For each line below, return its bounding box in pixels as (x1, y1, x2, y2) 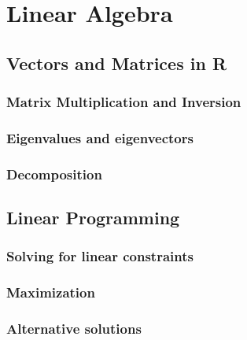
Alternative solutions (6, 319, 142, 338)
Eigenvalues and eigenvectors (6, 128, 194, 147)
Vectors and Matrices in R (6, 50, 227, 75)
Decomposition (6, 164, 102, 183)
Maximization (6, 283, 95, 302)
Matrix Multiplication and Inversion (6, 92, 241, 112)
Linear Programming (6, 205, 180, 230)
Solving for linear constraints (6, 246, 194, 266)
